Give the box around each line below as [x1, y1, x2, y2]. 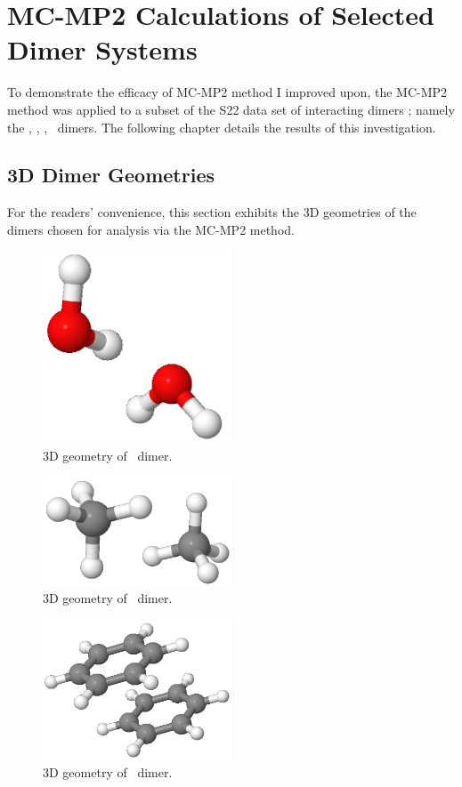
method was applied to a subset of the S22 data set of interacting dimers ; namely [7, 100, 455, 118]
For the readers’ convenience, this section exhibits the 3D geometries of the [7, 203, 417, 221]
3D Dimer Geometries [7, 161, 215, 189]
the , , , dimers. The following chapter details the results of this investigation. [7, 117, 436, 136]
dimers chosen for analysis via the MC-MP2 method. [7, 220, 295, 238]
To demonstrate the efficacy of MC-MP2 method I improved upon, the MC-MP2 [7, 83, 448, 101]
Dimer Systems [7, 31, 198, 68]
